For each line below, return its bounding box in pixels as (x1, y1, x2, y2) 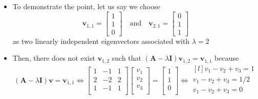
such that (112, 53, 142, 63)
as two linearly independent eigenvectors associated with (12, 35, 190, 46)
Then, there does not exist (12, 53, 95, 63)
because (214, 53, 239, 63)
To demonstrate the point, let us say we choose (12, 1, 160, 11)
